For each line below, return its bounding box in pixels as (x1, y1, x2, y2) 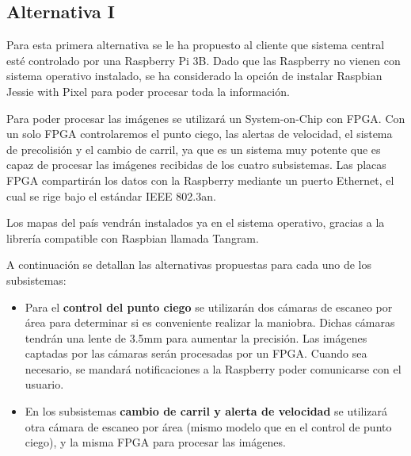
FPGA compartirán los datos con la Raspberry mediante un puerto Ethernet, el (6, 171, 394, 188)
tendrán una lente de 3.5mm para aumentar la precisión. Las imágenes (25, 329, 367, 346)
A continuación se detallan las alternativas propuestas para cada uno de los (6, 256, 372, 273)
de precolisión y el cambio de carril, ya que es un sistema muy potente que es (6, 140, 381, 157)
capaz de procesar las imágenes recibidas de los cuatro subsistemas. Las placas (6, 156, 386, 173)
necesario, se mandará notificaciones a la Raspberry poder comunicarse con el (25, 360, 401, 377)
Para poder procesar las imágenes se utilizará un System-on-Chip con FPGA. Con (6, 109, 405, 126)
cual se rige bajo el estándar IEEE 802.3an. (6, 187, 216, 204)
